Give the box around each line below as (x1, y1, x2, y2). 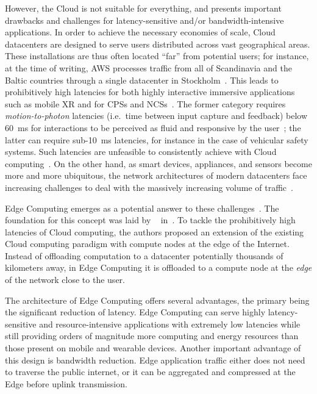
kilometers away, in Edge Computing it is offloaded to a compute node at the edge (5, 261, 312, 274)
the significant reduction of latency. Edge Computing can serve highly (5, 306, 266, 318)
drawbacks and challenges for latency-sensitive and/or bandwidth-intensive (5, 13, 284, 26)
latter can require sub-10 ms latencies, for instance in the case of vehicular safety (5, 133, 308, 146)
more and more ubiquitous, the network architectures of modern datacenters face (5, 169, 307, 182)
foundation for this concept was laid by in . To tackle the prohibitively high (5, 213, 296, 226)
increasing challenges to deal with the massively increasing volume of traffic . (5, 181, 293, 193)
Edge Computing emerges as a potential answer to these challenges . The (5, 201, 279, 214)
